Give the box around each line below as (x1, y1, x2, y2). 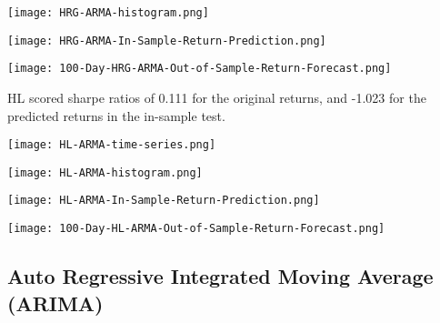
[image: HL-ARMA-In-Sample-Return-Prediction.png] (7, 194, 320, 207)
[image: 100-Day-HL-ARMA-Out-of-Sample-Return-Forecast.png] (7, 222, 385, 236)
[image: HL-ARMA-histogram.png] (7, 166, 203, 179)
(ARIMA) (7, 288, 104, 317)
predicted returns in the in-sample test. (7, 106, 225, 125)
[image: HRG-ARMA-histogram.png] (7, 6, 209, 19)
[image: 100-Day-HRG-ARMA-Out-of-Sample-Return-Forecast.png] (7, 62, 392, 76)
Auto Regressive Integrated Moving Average (7, 262, 434, 290)
